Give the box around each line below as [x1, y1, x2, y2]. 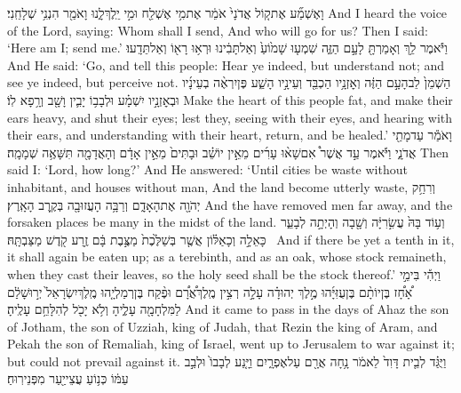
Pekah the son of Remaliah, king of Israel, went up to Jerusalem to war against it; [7, 334, 455, 353]
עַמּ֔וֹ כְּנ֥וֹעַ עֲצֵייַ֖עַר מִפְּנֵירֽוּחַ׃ [7, 369, 129, 388]
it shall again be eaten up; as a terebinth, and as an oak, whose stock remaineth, [7, 247, 447, 266]
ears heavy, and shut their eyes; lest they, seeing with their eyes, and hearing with [7, 108, 453, 126]
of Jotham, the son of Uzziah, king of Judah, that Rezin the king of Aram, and [7, 317, 438, 335]
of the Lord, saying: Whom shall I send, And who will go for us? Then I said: [7, 20, 428, 39]
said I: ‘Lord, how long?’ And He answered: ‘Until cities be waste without [7, 160, 408, 179]
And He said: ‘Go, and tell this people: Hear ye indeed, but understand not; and [7, 55, 445, 74]
